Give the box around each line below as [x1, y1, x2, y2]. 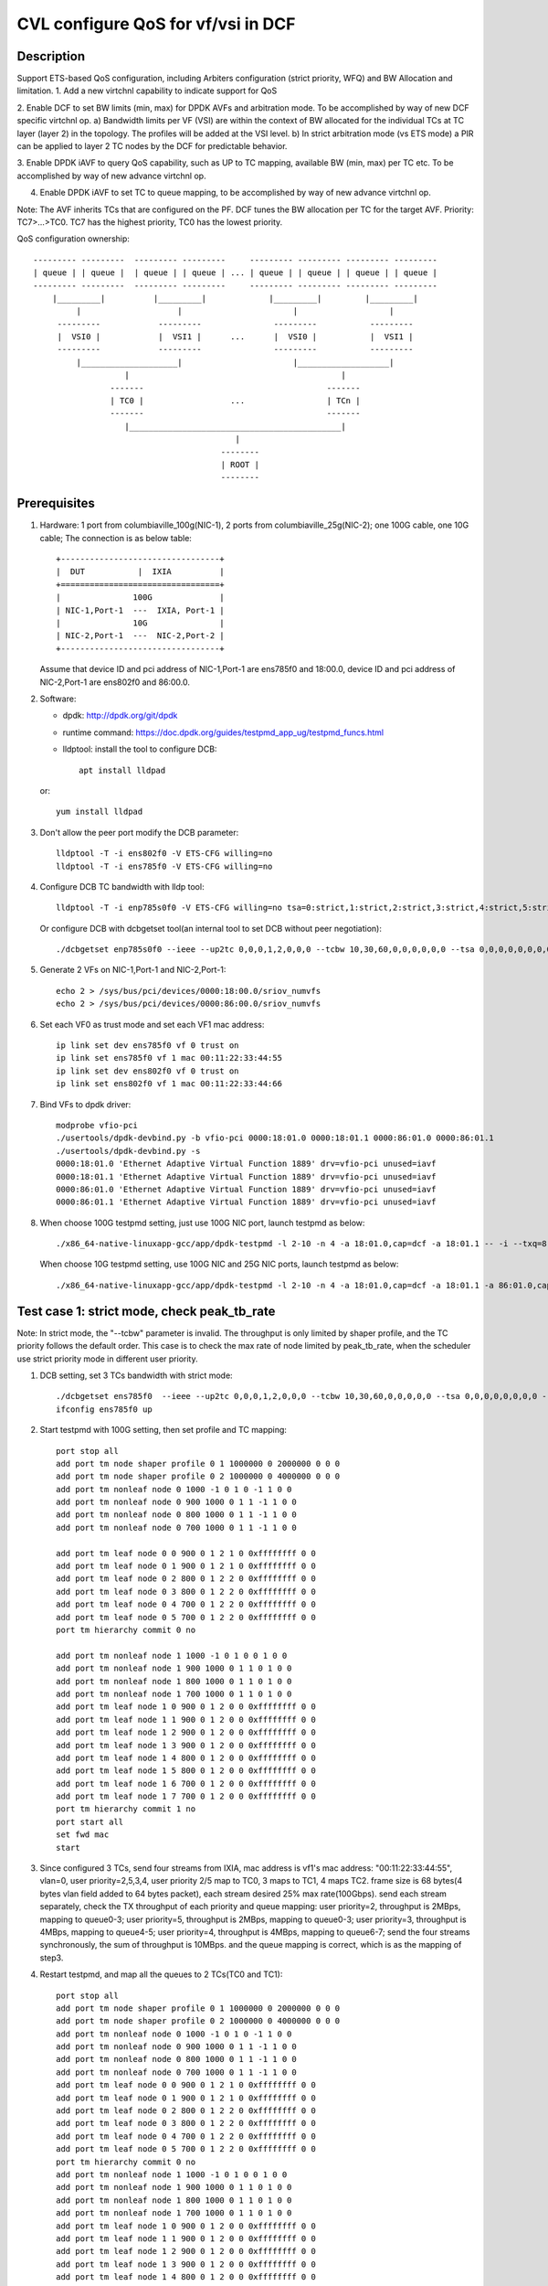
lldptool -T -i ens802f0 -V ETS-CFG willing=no [56, 849, 273, 859]
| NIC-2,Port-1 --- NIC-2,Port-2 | [56, 631, 226, 641]
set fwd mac [56, 1830, 110, 1840]
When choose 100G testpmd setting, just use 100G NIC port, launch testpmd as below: [39, 1217, 365, 1228]
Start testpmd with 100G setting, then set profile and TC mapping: [39, 1425, 288, 1436]
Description [16, 48, 86, 64]
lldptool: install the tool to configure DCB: [62, 743, 217, 754]
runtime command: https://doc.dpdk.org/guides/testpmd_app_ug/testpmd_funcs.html [62, 727, 384, 738]
